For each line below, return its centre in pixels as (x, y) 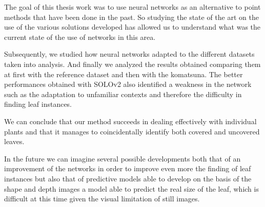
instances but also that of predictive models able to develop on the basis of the (128, 178)
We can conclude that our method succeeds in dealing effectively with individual (130, 121)
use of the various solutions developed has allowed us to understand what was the (132, 27)
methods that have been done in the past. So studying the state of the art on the (131, 17)
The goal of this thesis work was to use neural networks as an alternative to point (132, 7)
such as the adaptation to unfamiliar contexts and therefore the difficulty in (123, 94)
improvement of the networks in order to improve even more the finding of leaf (128, 168)
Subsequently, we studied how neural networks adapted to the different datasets (129, 54)
